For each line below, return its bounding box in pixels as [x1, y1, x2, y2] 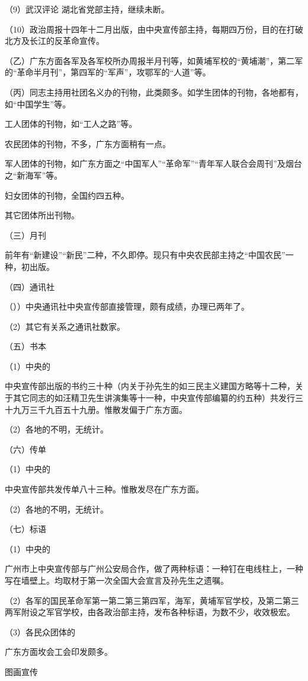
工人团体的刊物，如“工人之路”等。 [5, 117, 137, 130]
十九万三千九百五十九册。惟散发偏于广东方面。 [5, 403, 187, 415]
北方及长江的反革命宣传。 [5, 34, 104, 47]
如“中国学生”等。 [5, 97, 71, 110]
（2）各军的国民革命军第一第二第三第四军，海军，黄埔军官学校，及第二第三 [5, 594, 299, 606]
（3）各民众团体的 [5, 625, 75, 638]
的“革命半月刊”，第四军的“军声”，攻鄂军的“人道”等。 [5, 66, 211, 78]
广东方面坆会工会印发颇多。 [5, 645, 113, 658]
